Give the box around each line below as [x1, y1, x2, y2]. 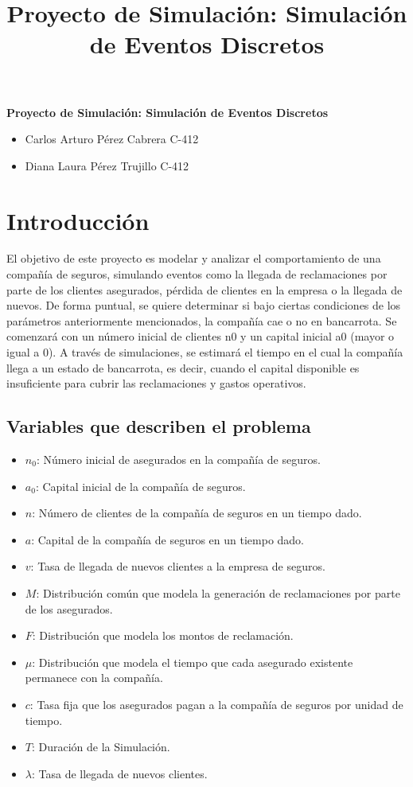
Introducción [6, 204, 150, 236]
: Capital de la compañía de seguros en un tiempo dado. [31, 531, 305, 547]
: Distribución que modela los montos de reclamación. [32, 627, 294, 644]
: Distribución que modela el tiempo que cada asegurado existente [32, 653, 353, 670]
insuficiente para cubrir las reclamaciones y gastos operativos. [6, 375, 306, 392]
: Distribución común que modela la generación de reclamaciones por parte [36, 584, 400, 601]
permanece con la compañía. [25, 669, 163, 686]
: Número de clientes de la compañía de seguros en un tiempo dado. [32, 505, 362, 521]
